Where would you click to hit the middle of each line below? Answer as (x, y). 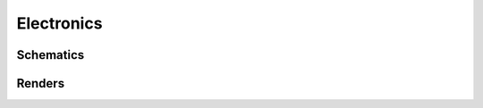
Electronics (59, 23)
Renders (41, 83)
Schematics (51, 55)
